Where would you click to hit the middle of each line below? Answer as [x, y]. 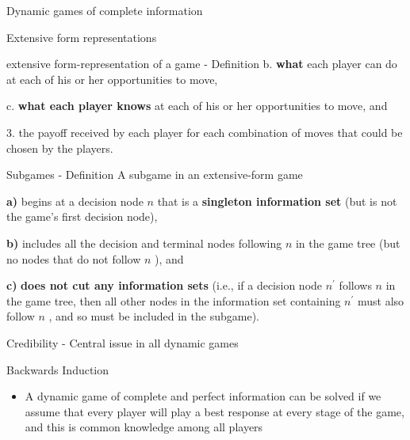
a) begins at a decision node [75, 201]
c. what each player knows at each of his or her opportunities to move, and [197, 106]
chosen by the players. [60, 148]
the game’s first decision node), [82, 216]
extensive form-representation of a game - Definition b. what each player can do [202, 64]
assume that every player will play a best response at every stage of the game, [215, 411]
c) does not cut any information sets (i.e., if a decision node [165, 285]
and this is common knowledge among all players [144, 427]
